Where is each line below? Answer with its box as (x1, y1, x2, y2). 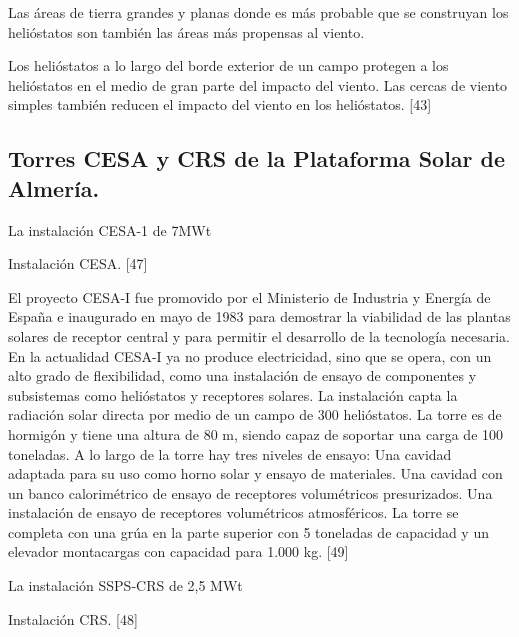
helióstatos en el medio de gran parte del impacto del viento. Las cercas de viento (8, 74, 508, 95)
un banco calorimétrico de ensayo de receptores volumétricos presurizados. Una (8, 482, 493, 503)
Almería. (8, 172, 100, 203)
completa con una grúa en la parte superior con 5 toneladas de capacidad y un (8, 521, 489, 542)
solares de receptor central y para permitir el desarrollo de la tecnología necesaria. (8, 325, 510, 346)
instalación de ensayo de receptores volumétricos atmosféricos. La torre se (8, 502, 459, 523)
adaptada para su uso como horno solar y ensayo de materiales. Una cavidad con (8, 463, 503, 484)
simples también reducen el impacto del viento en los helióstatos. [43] (8, 94, 432, 115)
